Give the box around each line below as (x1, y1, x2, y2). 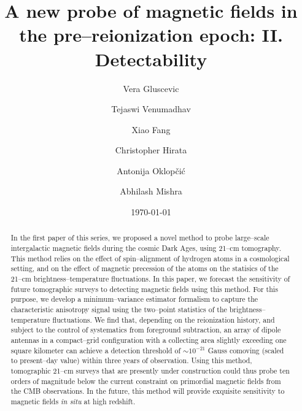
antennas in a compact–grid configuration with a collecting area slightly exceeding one (10, 335, 287, 345)
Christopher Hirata (115, 144, 187, 156)
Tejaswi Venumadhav (111, 102, 191, 115)
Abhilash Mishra (120, 185, 182, 198)
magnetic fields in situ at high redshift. (10, 396, 136, 406)
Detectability (95, 46, 207, 71)
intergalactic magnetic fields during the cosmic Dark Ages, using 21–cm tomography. (10, 243, 281, 253)
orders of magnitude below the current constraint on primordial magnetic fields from (10, 375, 281, 386)
